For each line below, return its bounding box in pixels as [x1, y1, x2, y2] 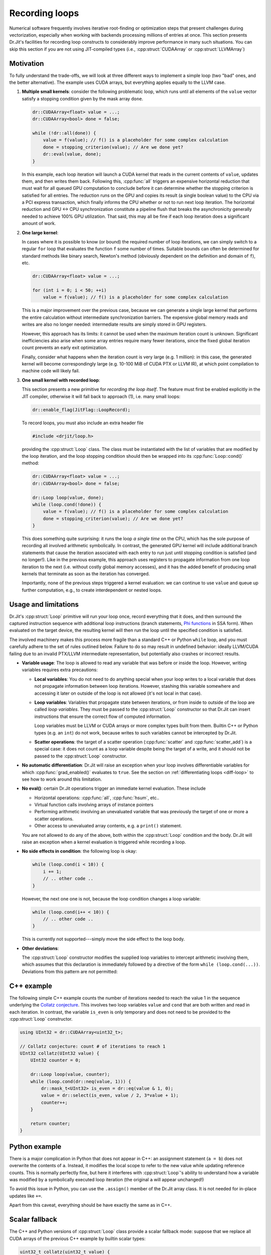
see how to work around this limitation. [22, 776, 102, 782]
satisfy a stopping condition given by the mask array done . [22, 95, 144, 101]
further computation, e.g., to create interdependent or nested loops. [22, 587, 163, 593]
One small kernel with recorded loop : [22, 377, 100, 383]
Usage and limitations [9, 600, 79, 608]
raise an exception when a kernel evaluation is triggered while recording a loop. [22, 839, 186, 845]
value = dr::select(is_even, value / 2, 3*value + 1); [41, 1092, 179, 1098]
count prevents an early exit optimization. [22, 344, 107, 351]
